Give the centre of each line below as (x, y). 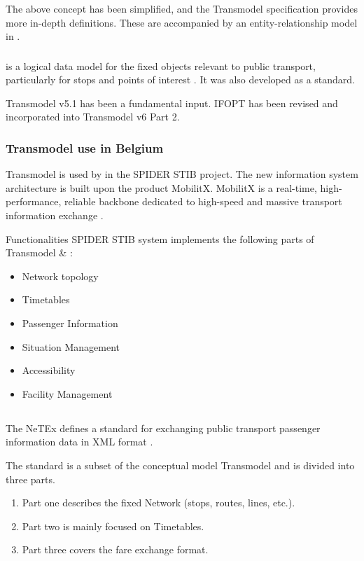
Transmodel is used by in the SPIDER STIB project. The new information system (182, 174)
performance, (34, 201)
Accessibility (49, 370)
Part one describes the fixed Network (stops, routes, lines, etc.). (159, 503)
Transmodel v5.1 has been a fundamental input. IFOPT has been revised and (172, 103)
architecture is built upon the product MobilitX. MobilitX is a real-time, (161, 187)
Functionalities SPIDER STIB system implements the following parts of (160, 238)
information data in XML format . (79, 442)
